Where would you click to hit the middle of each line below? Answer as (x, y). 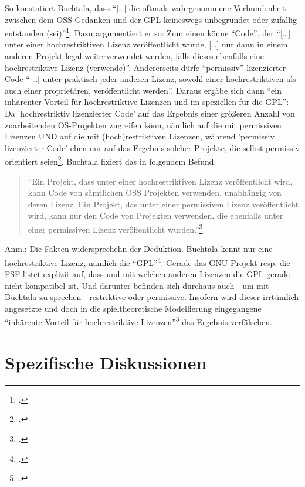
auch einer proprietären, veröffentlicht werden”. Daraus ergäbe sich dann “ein (143, 90)
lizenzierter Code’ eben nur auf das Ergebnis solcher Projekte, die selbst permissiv (152, 147)
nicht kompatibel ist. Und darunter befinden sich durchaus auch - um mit (137, 285)
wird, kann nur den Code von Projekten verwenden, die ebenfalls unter (155, 215)
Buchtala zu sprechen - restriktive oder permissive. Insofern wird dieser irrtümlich (152, 297)
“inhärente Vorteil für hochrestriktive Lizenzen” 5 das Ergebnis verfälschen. (139, 321)
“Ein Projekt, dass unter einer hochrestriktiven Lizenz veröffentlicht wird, (160, 181)
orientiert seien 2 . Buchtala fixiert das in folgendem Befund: (111, 161)
